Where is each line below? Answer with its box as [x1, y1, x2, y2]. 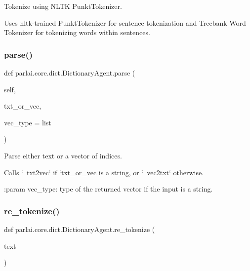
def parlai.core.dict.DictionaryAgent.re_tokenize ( [4, 224, 155, 234]
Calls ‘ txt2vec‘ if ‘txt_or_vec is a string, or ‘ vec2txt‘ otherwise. [4, 167, 204, 177]
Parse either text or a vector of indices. [4, 150, 122, 160]
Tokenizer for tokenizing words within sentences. [4, 27, 150, 38]
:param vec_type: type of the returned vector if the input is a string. [4, 184, 213, 194]
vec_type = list [4, 117, 51, 127]
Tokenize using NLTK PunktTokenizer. [4, 1, 122, 11]
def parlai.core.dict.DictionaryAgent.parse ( [4, 68, 135, 77]
